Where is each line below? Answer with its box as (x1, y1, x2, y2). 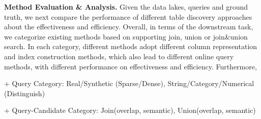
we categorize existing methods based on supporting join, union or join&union (4, 31, 248, 42)
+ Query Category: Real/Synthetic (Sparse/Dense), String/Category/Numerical (4, 78, 254, 89)
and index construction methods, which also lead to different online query (4, 51, 234, 61)
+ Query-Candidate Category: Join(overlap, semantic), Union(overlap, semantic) (4, 105, 256, 115)
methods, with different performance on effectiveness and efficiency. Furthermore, (4, 61, 257, 71)
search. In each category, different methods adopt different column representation (4, 41, 257, 52)
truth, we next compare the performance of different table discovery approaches (4, 11, 252, 22)
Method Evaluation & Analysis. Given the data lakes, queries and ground (4, 2, 248, 12)
